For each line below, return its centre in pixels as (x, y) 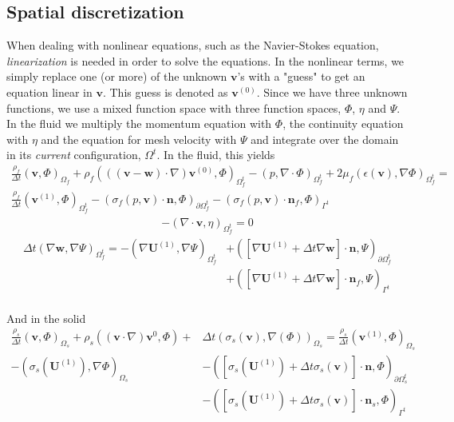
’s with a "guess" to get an (301, 76)
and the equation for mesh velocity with (139, 139)
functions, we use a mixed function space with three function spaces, (174, 107)
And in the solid (46, 318)
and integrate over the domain (325, 139)
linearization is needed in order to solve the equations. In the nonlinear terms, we (205, 60)
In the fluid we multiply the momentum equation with (139, 123)
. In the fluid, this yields (216, 155)
